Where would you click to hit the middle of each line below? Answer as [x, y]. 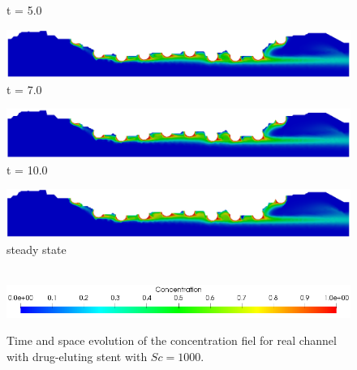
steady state [37, 249]
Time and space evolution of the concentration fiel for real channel [172, 340]
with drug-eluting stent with [77, 356]
